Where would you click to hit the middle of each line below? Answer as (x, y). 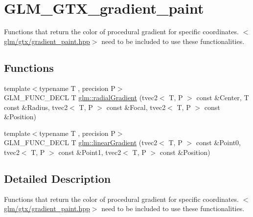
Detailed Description (57, 179)
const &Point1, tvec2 (90, 152)
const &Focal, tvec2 (136, 107)
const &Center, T (223, 98)
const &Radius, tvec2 (36, 107)
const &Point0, (218, 142)
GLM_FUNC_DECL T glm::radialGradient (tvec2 (81, 98)
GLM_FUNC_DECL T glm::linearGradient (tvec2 (81, 142)
